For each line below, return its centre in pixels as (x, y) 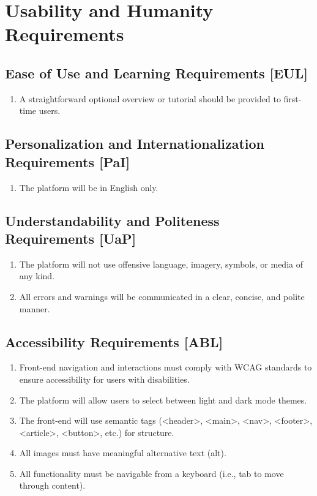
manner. (35, 308)
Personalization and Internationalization (135, 144)
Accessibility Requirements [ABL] (114, 341)
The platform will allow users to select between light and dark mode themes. (163, 400)
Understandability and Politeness (112, 220)
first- (293, 98)
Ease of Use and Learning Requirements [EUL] (156, 73)
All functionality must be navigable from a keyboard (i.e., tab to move (151, 473)
